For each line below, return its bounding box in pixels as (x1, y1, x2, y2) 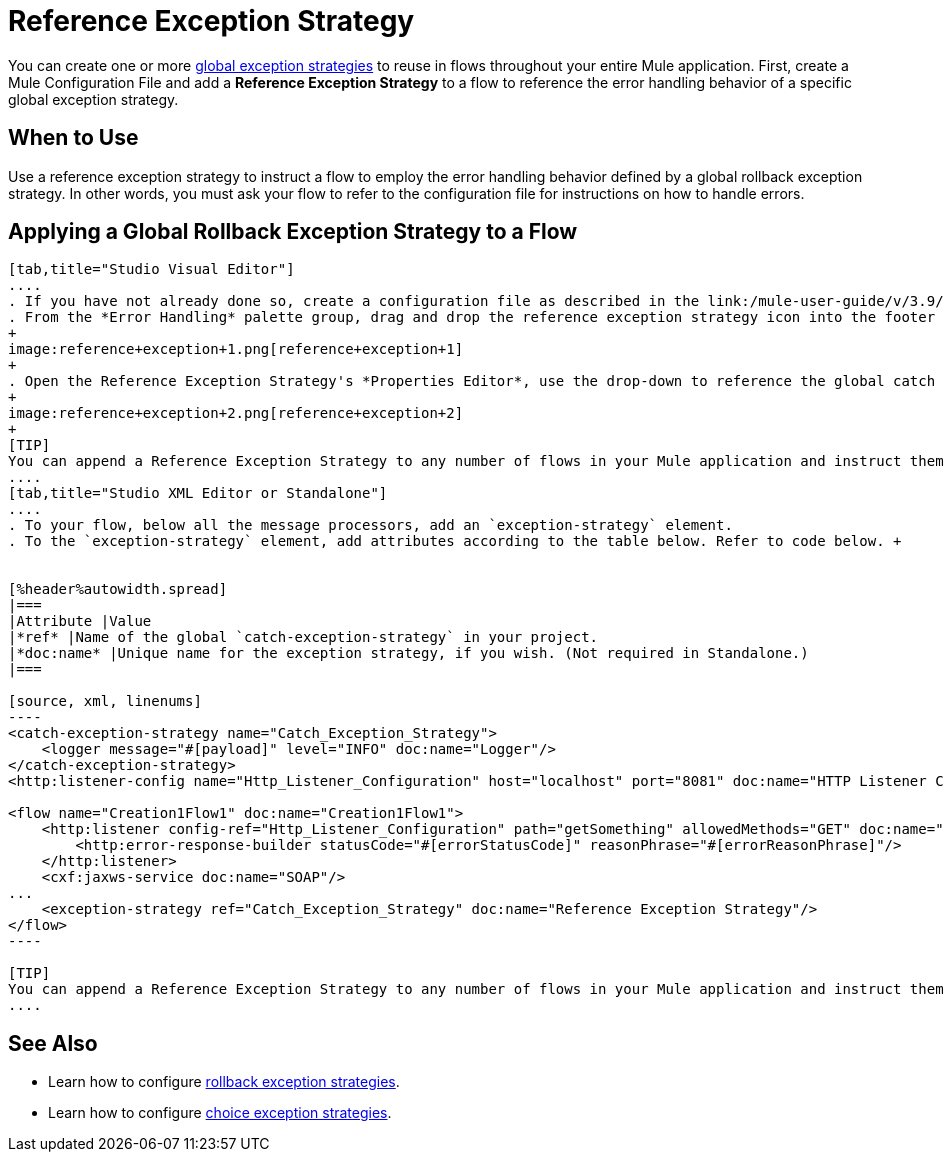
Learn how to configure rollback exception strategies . (48, 1073, 400, 1091)
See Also (8, 1030, 98, 1056)
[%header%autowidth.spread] (8, 581, 228, 598)
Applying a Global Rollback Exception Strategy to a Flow (8, 219, 578, 245)
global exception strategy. (8, 90, 179, 108)
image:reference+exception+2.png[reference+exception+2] (8, 405, 464, 422)
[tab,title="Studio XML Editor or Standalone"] (8, 485, 388, 502)
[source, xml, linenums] (8, 693, 202, 710)
